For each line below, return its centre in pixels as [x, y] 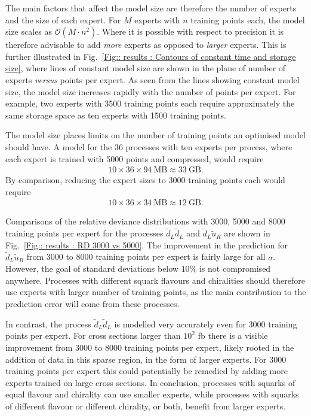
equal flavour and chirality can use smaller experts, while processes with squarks [152, 394]
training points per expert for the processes [84, 233]
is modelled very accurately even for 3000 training [206, 324]
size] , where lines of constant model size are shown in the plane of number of [146, 68]
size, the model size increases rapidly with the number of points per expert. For [151, 91]
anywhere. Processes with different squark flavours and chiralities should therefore [155, 280]
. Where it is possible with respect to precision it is [190, 31]
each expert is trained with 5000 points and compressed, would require [135, 158]
